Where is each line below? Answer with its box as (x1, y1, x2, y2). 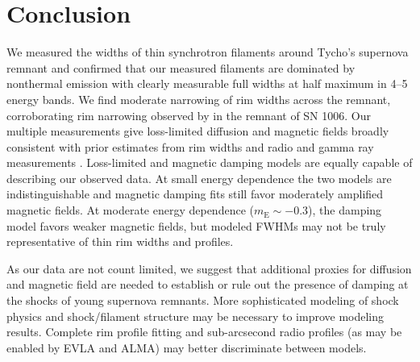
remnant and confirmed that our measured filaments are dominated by (6, 59, 356, 76)
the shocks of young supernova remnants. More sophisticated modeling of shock (6, 292, 399, 309)
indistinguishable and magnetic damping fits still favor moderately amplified (6, 185, 384, 202)
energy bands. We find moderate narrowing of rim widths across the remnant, (6, 90, 391, 107)
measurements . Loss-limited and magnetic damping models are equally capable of (6, 154, 413, 171)
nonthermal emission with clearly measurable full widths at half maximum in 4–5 (6, 75, 408, 92)
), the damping (308, 202, 382, 218)
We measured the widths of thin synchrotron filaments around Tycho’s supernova (6, 44, 409, 60)
